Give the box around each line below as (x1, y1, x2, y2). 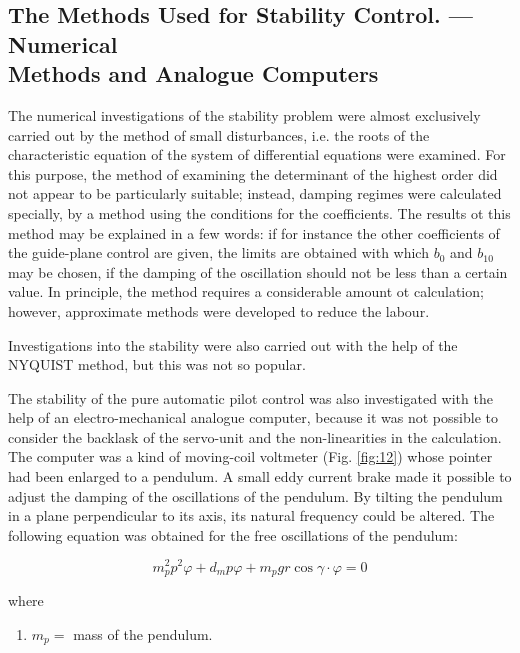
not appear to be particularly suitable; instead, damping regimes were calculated (8, 183, 502, 204)
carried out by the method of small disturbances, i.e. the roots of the (8, 124, 430, 145)
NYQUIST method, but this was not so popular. (8, 354, 306, 375)
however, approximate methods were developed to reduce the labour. (8, 300, 430, 321)
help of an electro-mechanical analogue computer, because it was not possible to (8, 407, 498, 428)
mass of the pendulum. (73, 623, 213, 644)
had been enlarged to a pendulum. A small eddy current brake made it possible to (8, 466, 512, 487)
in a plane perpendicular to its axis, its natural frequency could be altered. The (8, 505, 495, 526)
